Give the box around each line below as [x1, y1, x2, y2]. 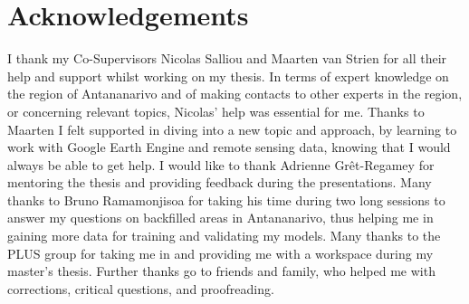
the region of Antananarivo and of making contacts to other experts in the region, [7, 84, 463, 103]
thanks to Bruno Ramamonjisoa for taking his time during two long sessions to [7, 190, 445, 209]
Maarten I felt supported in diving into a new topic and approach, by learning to [7, 119, 457, 138]
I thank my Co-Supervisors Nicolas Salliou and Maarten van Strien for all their [7, 49, 447, 68]
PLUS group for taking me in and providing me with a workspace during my [7, 243, 434, 262]
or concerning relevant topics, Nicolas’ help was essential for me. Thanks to [7, 101, 425, 120]
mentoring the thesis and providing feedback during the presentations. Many [7, 173, 432, 192]
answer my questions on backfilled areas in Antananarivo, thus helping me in [7, 208, 434, 227]
